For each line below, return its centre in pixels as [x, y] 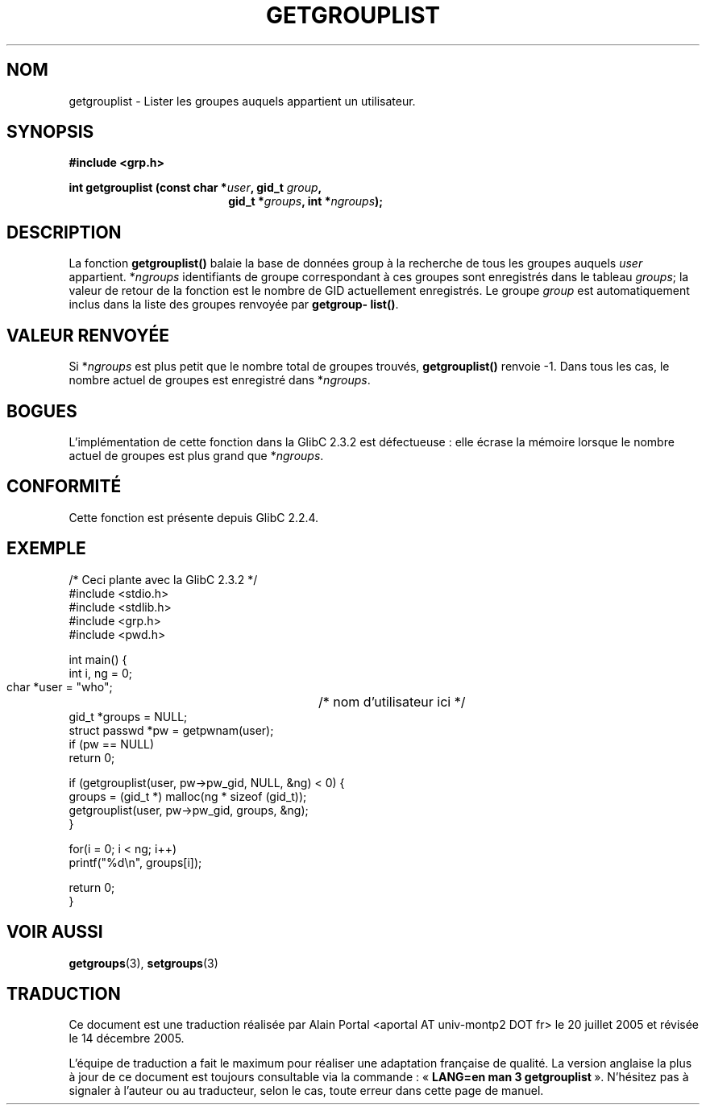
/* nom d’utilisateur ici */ [392, 701]
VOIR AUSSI [55, 932]
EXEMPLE [46, 549]
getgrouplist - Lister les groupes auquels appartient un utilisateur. [242, 101]
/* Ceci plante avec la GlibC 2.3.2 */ [163, 579]
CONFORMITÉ [64, 487]
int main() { [98, 659]
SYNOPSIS [50, 132]
